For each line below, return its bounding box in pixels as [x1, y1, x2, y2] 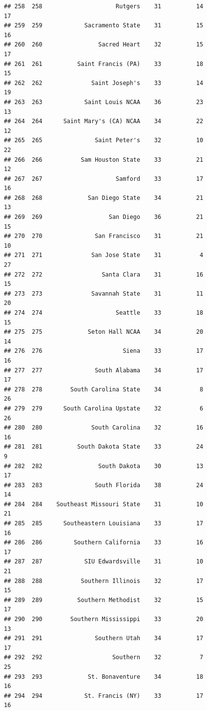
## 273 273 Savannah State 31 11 [4, 290, 204, 297]
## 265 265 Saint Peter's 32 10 [4, 137, 204, 144]
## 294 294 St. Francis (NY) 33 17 [4, 692, 204, 699]
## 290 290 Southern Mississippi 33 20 [4, 616, 204, 623]
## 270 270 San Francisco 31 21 [4, 233, 204, 240]
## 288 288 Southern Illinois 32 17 [4, 577, 204, 584]
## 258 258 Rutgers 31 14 [4, 3, 204, 10]
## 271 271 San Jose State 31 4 [4, 252, 204, 259]
